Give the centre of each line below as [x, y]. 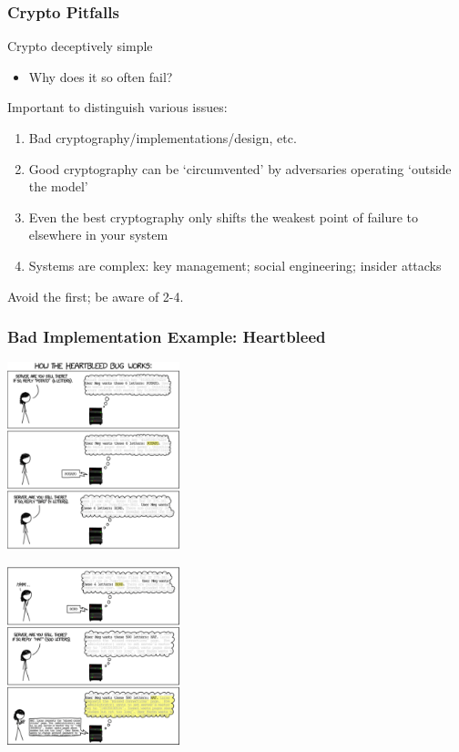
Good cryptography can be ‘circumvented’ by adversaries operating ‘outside [240, 168]
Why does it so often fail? [101, 76]
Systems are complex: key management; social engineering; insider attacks [235, 265]
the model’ [58, 186]
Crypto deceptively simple [80, 46]
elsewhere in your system [98, 235]
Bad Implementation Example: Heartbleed [167, 337]
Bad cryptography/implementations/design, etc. [163, 138]
